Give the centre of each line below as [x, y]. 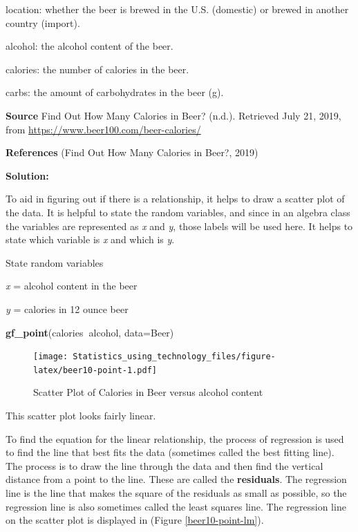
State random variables [55, 262]
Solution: [27, 175]
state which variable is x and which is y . [90, 239]
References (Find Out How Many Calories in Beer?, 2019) [132, 152]
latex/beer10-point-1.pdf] [95, 370]
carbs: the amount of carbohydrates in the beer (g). [115, 92]
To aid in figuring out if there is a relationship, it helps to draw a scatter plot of [175, 199]
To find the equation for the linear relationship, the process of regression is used [175, 438]
